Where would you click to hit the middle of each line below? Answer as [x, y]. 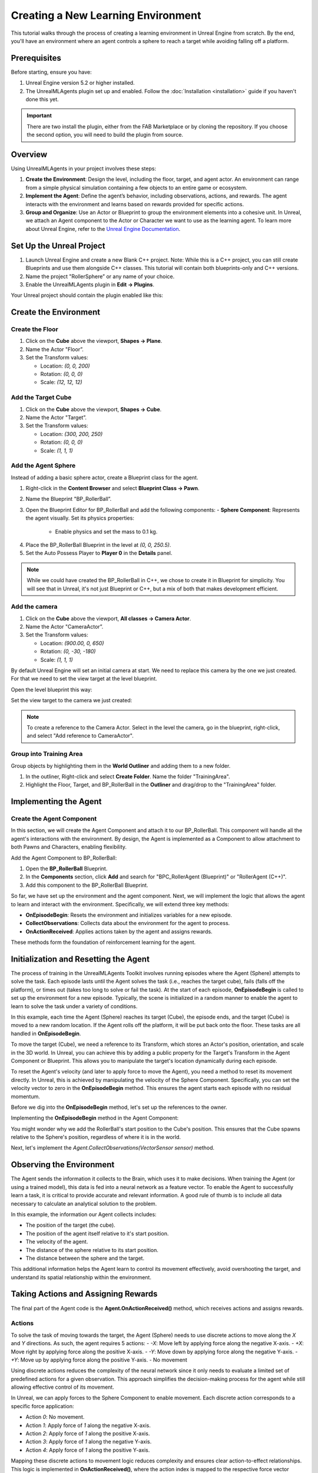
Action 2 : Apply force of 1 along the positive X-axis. [88, 1434]
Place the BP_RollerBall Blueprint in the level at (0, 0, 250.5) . [98, 544]
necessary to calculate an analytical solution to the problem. [84, 1203]
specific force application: [42, 1406]
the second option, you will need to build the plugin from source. [105, 135]
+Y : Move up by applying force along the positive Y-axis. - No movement [99, 1360]
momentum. [26, 1097]
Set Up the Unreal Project [58, 245]
